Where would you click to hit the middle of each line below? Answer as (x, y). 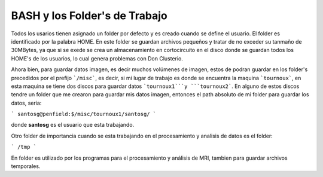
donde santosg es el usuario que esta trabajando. (73, 125)
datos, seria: (26, 103)
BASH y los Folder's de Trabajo (89, 16)
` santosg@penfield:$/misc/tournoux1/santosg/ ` (84, 114)
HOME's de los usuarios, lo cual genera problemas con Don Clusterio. (97, 58)
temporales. (26, 166)
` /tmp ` (24, 147)
